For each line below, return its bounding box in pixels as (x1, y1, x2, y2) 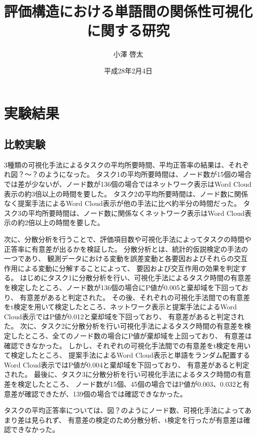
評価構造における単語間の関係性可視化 (4, 1, 253, 21)
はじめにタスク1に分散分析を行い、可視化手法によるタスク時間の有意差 (20, 272, 252, 283)
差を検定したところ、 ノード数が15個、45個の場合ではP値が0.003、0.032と (4, 378, 243, 389)
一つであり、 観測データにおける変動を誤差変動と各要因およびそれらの (4, 253, 234, 264)
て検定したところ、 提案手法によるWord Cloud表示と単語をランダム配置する (4, 350, 250, 360)
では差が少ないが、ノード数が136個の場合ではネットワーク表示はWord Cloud (4, 179, 252, 189)
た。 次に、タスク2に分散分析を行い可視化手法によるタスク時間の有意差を (4, 321, 244, 331)
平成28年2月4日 (104, 65, 152, 75)
